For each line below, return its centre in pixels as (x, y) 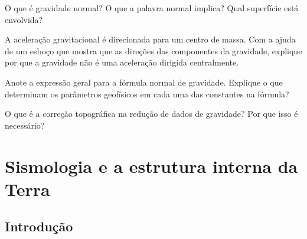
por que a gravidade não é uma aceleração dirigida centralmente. (122, 62)
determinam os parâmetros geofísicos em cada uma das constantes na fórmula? (147, 94)
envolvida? (24, 19)
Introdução (39, 226)
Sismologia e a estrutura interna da (151, 166)
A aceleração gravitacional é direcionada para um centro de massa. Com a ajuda (150, 39)
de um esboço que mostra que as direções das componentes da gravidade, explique (153, 50)
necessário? (25, 125)
